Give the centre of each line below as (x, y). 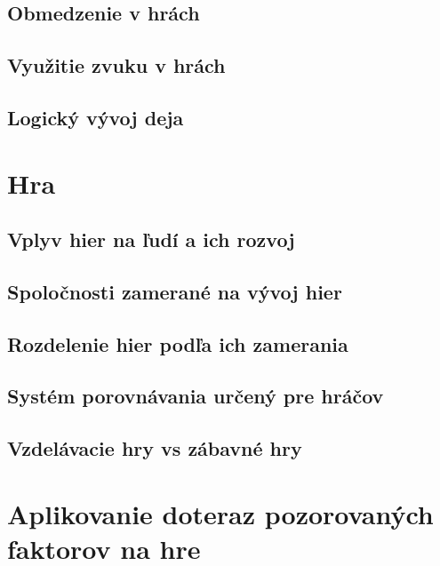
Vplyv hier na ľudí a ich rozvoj (151, 239)
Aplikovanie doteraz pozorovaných (220, 513)
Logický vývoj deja (96, 117)
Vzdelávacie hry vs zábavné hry (155, 448)
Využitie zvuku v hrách (116, 65)
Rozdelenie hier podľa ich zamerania (178, 343)
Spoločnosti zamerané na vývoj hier (175, 291)
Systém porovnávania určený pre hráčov (196, 396)
